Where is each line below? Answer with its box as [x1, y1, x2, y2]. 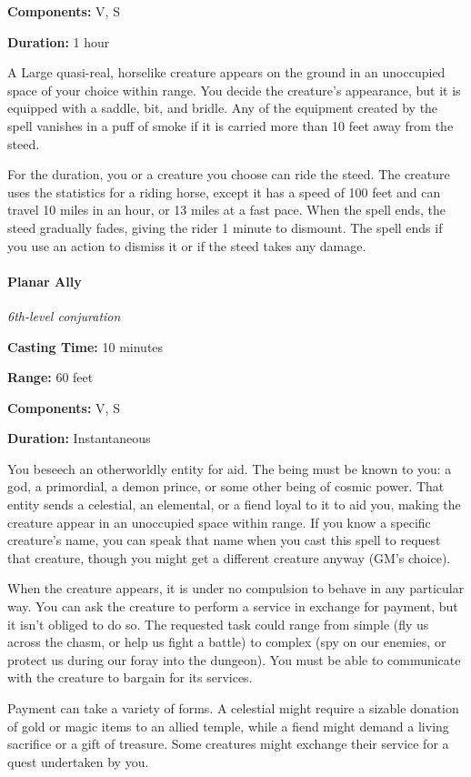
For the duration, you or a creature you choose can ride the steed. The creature [7, 165, 450, 184]
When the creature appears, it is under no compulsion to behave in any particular [7, 579, 465, 598]
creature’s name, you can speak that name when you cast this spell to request [7, 530, 441, 550]
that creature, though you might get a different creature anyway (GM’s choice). [7, 548, 451, 567]
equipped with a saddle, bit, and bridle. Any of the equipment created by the [7, 98, 438, 117]
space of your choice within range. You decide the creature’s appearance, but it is [7, 80, 461, 99]
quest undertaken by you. [7, 752, 149, 771]
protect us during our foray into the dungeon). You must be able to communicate [7, 650, 461, 669]
